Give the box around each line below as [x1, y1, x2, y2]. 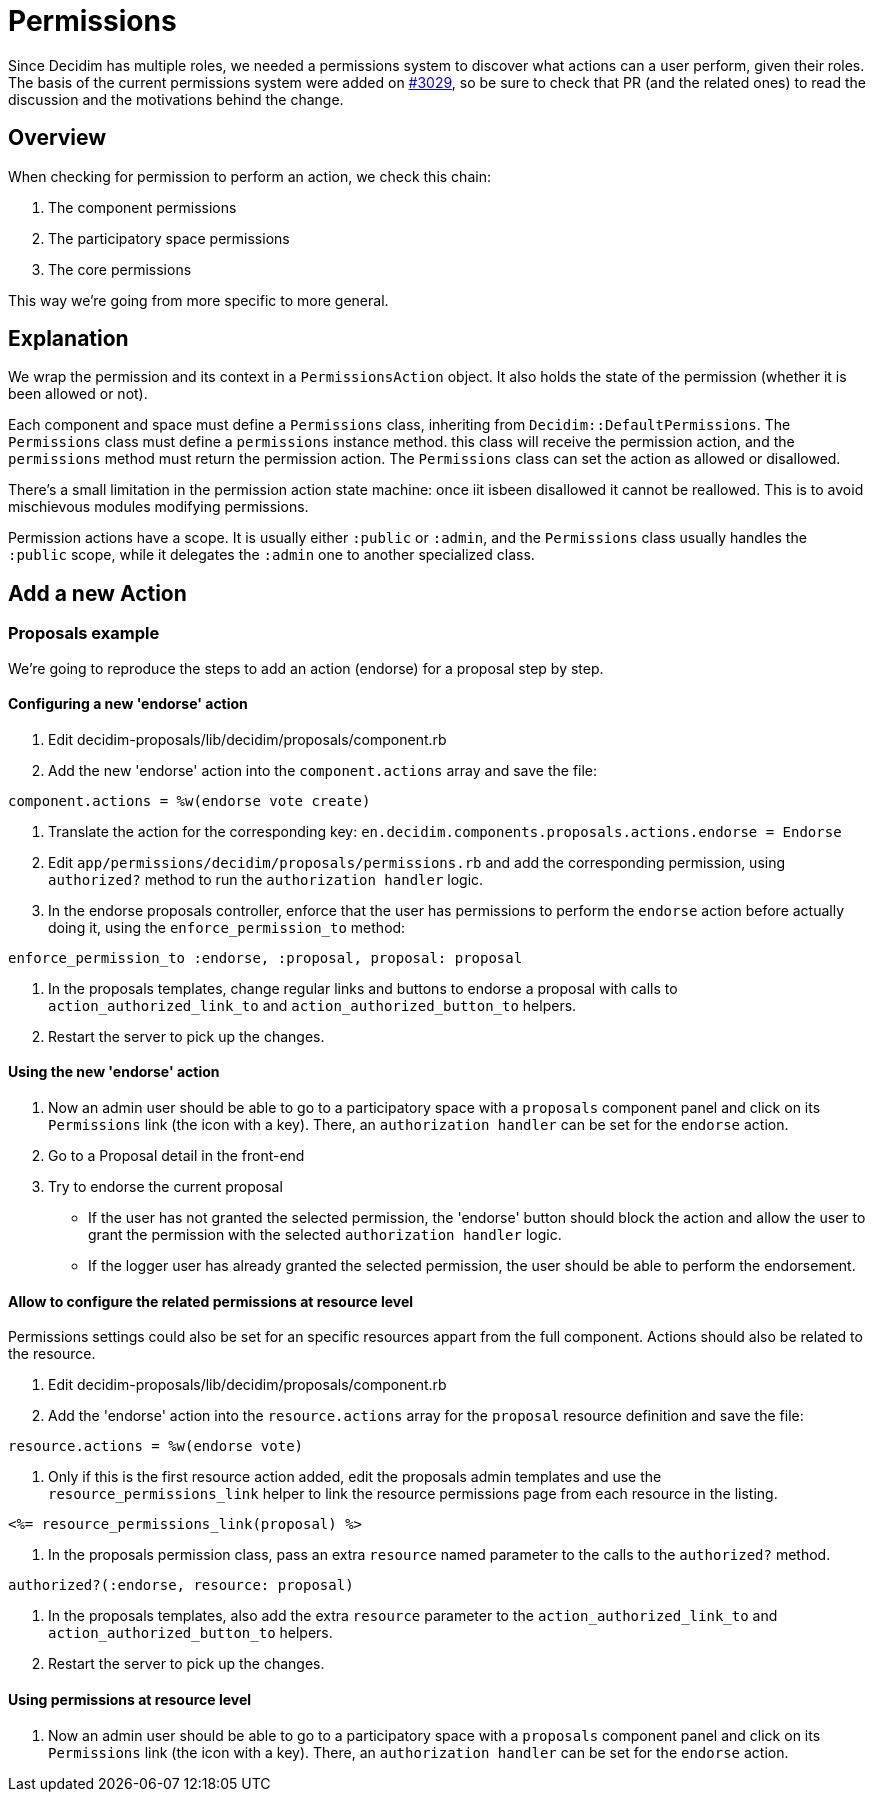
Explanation [8, 326, 129, 352]
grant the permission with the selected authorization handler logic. [88, 1226, 562, 1244]
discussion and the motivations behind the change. [8, 90, 344, 108]
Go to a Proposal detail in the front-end [48, 1147, 305, 1165]
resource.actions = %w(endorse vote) [8, 1438, 304, 1455]
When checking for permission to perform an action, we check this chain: [8, 167, 491, 185]
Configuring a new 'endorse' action [8, 695, 248, 713]
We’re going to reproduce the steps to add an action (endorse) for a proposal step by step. [8, 659, 604, 677]
